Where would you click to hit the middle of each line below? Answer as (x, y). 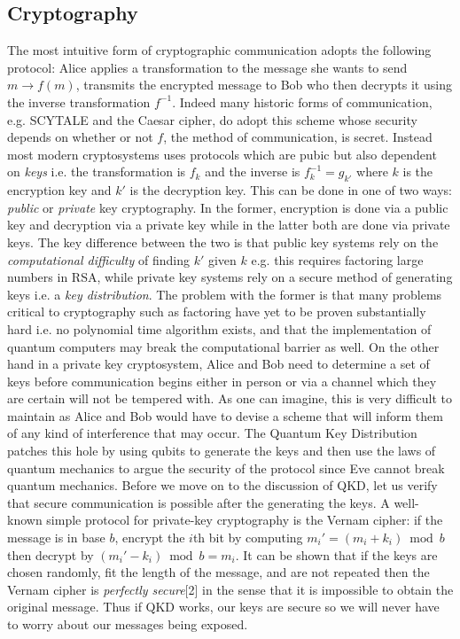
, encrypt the (150, 538)
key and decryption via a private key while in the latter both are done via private (229, 225)
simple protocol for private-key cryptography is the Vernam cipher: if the (245, 520)
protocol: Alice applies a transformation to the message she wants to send (207, 67)
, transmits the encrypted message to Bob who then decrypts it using (264, 85)
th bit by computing (248, 538)
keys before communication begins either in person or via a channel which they (222, 381)
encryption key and (59, 190)
